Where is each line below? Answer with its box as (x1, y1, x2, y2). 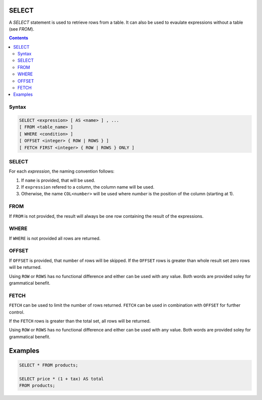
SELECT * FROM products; (19, 362, 79, 368)
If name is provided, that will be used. (21, 177, 96, 183)
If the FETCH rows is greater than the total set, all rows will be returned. (9, 318, 151, 324)
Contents (9, 35, 29, 41)
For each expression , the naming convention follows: (9, 168, 115, 174)
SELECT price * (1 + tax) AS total (19, 376, 104, 382)
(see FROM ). (9, 26, 34, 32)
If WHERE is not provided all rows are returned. (9, 235, 101, 241)
